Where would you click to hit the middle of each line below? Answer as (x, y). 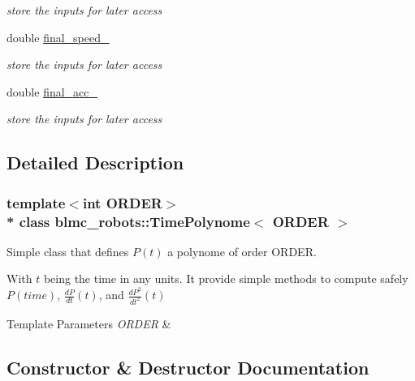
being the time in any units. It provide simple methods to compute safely (226, 278)
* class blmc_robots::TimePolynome (128, 221)
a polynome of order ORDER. (242, 251)
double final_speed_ (58, 37)
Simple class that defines (68, 251)
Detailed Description (95, 163)
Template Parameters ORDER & (89, 324)
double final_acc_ (52, 91)
